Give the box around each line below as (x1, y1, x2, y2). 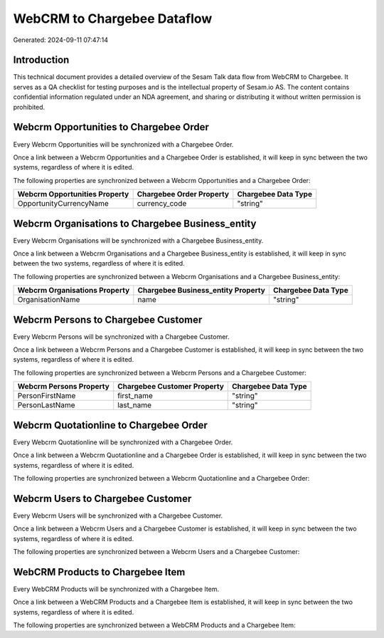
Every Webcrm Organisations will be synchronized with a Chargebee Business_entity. (13, 236, 264, 245)
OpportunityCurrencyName (17, 199, 110, 209)
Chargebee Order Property (137, 189, 230, 199)
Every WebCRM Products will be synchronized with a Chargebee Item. (13, 585, 220, 593)
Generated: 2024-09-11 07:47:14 (13, 36, 109, 44)
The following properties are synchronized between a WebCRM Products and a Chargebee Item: (13, 621, 296, 629)
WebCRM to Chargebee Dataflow (13, 11, 213, 26)
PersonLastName (17, 400, 75, 410)
